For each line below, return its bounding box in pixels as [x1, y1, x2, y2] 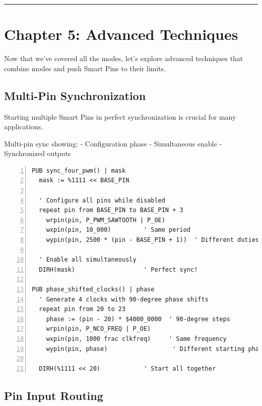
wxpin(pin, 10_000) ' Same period [46, 226, 190, 234]
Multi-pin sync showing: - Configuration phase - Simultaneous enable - [4, 138, 222, 148]
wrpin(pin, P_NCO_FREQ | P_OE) [46, 325, 151, 333]
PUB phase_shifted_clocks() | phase [32, 286, 155, 293]
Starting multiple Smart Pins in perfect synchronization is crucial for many [4, 111, 236, 122]
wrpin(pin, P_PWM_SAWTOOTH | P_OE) [46, 216, 165, 224]
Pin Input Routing [4, 387, 103, 403]
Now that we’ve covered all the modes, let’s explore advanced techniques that [4, 53, 243, 64]
